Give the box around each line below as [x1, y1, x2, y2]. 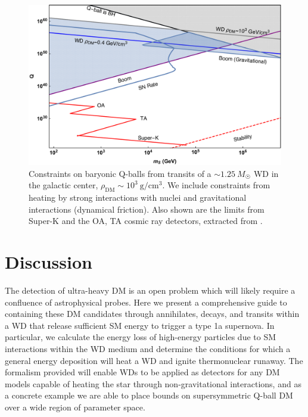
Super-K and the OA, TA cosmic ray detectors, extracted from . [29, 214, 263, 227]
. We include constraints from [162, 179, 270, 191]
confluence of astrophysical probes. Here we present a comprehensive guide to [5, 295, 287, 308]
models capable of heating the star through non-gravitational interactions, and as [5, 377, 301, 390]
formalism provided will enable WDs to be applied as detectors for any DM [5, 366, 280, 378]
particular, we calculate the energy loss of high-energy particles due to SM [5, 331, 276, 343]
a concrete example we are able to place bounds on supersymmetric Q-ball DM [5, 389, 293, 402]
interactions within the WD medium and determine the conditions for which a [5, 343, 291, 354]
